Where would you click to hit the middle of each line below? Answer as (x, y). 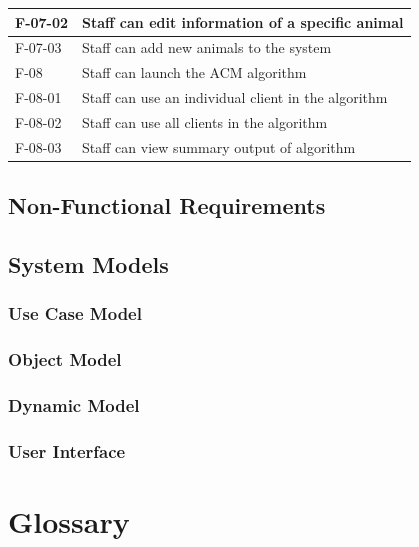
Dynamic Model (74, 404)
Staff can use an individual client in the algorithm (235, 97)
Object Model (65, 359)
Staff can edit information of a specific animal (243, 21)
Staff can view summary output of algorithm (219, 146)
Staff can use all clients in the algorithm (205, 121)
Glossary (69, 520)
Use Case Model (75, 313)
